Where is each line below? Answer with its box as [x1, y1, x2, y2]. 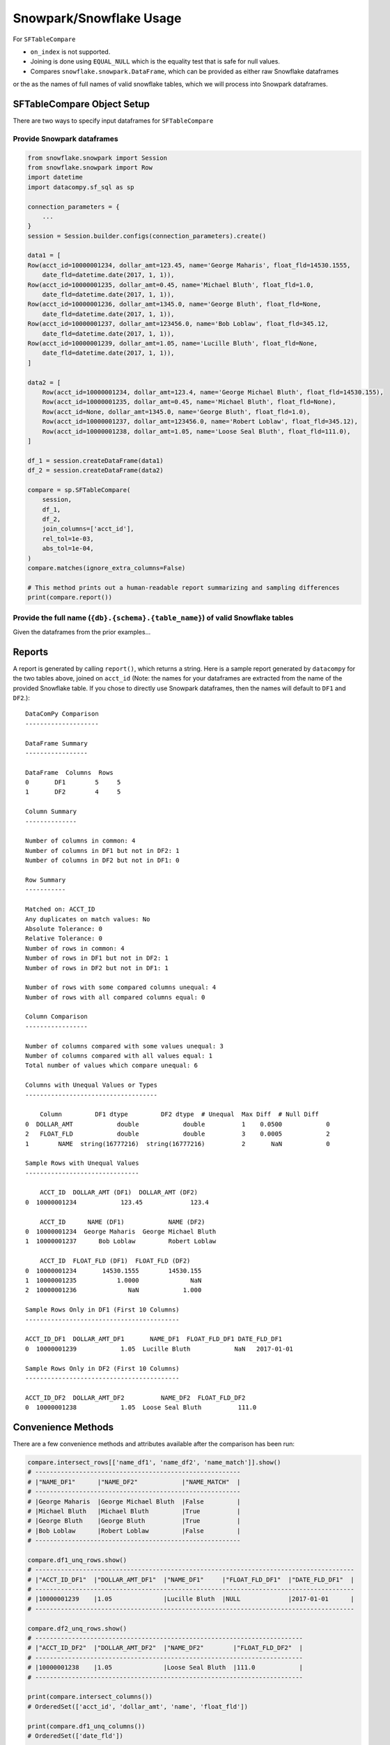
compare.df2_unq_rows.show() [27, 1624, 127, 1633]
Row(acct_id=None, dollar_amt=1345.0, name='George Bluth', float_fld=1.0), [42, 408, 311, 415]
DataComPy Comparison [25, 710, 99, 718]
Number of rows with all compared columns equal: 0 [25, 993, 205, 1001]
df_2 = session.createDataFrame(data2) [27, 466, 164, 475]
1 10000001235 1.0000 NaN [25, 1277, 202, 1284]
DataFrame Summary [25, 739, 88, 747]
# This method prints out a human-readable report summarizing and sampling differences [27, 584, 341, 591]
